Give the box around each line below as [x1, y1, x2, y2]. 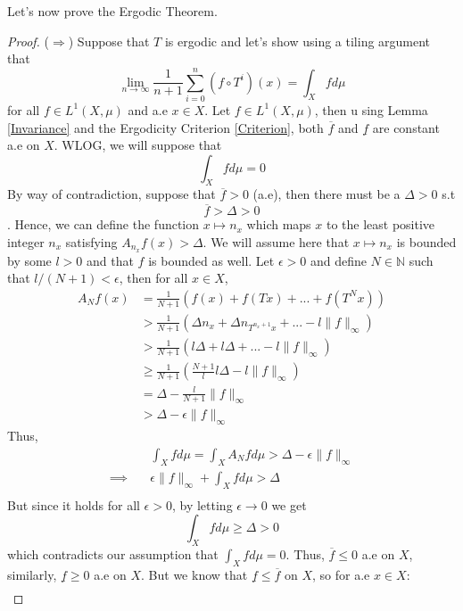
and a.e [128, 100, 168, 119]
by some [7, 251, 52, 269]
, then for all [119, 268, 188, 287]
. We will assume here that [203, 232, 350, 251]
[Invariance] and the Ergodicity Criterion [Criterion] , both [7, 118, 324, 136]
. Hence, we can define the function [7, 215, 200, 234]
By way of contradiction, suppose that [7, 185, 216, 203]
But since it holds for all [7, 495, 140, 514]
